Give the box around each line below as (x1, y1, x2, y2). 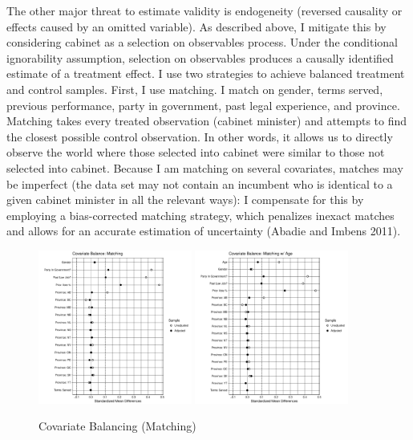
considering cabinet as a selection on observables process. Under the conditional (6, 34, 398, 51)
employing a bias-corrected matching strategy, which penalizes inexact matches (6, 206, 395, 223)
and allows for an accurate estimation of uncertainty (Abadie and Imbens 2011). (6, 222, 401, 239)
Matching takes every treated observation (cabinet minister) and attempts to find (6, 112, 407, 129)
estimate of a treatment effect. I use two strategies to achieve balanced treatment (6, 65, 405, 82)
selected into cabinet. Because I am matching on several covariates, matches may (6, 159, 403, 176)
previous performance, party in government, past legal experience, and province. (6, 96, 400, 113)
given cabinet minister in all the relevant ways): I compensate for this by (6, 191, 364, 208)
